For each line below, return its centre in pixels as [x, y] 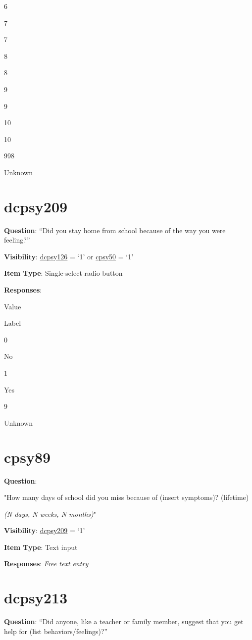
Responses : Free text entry [46, 564]
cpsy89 [27, 457]
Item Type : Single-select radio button [63, 273]
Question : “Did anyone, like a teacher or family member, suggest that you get [124, 621]
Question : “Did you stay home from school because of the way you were [115, 230]
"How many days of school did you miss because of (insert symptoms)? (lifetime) [126, 497]
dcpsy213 [36, 598]
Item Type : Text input [41, 547]
